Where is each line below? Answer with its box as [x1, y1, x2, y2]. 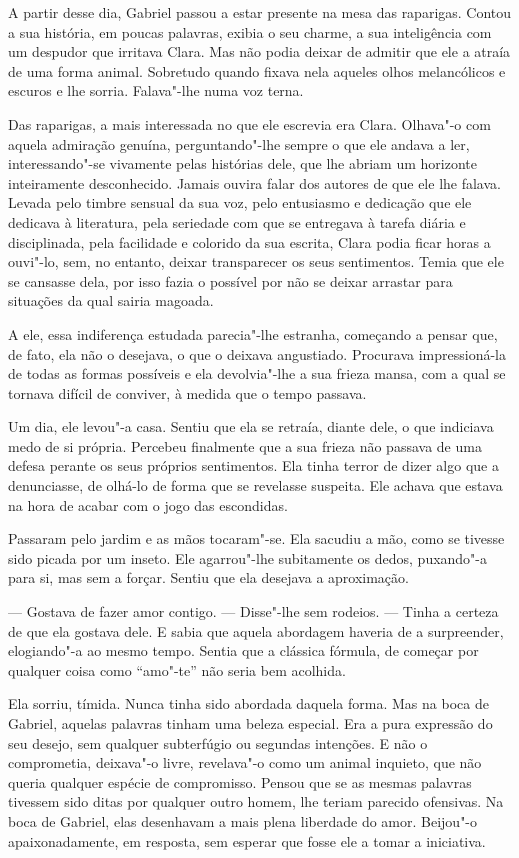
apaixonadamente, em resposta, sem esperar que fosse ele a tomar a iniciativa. [8, 830, 486, 851]
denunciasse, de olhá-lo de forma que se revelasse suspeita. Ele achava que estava [8, 475, 503, 496]
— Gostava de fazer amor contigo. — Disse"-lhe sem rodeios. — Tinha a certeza [8, 601, 499, 622]
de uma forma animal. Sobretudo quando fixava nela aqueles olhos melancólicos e [8, 60, 506, 81]
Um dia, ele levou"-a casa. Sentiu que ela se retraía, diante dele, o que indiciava [8, 416, 494, 437]
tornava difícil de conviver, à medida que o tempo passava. [8, 382, 367, 403]
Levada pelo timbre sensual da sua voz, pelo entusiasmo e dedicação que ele [8, 192, 472, 213]
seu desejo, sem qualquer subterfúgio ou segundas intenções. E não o [8, 732, 428, 753]
